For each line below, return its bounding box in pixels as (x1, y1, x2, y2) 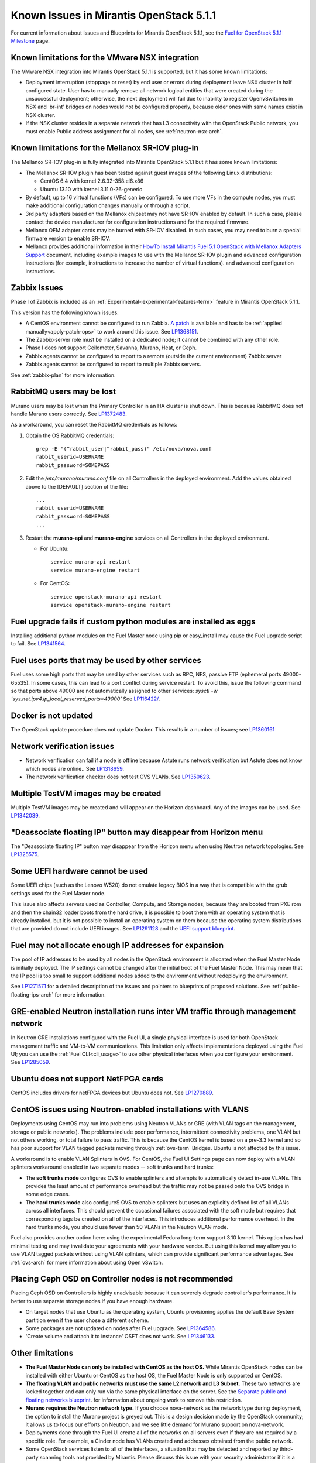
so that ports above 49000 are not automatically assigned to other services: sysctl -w (11, 687, 218, 694)
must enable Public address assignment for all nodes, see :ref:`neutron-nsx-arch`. (25, 128, 224, 135)
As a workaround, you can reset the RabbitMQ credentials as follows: (11, 421, 178, 428)
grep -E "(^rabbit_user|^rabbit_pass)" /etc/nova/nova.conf (36, 445, 212, 452)
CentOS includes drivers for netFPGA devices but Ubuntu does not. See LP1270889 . (11, 1089, 214, 1097)
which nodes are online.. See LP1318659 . (25, 765, 125, 772)
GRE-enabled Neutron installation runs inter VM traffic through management (11, 1007, 296, 1016)
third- (279, 1445, 294, 1452)
